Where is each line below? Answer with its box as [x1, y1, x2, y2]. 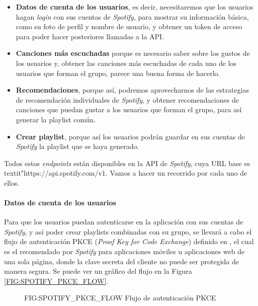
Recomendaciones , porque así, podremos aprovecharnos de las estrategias [16, 85, 249, 95]
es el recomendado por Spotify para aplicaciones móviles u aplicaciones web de [4, 246, 245, 257]
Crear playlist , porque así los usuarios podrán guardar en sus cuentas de [16, 131, 245, 141]
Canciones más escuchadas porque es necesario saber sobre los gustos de [16, 48, 250, 58]
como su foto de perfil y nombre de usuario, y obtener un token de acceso [16, 21, 242, 32]
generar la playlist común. [16, 114, 96, 124]
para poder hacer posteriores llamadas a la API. [16, 31, 164, 41]
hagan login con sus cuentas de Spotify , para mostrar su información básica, [16, 11, 249, 22]
